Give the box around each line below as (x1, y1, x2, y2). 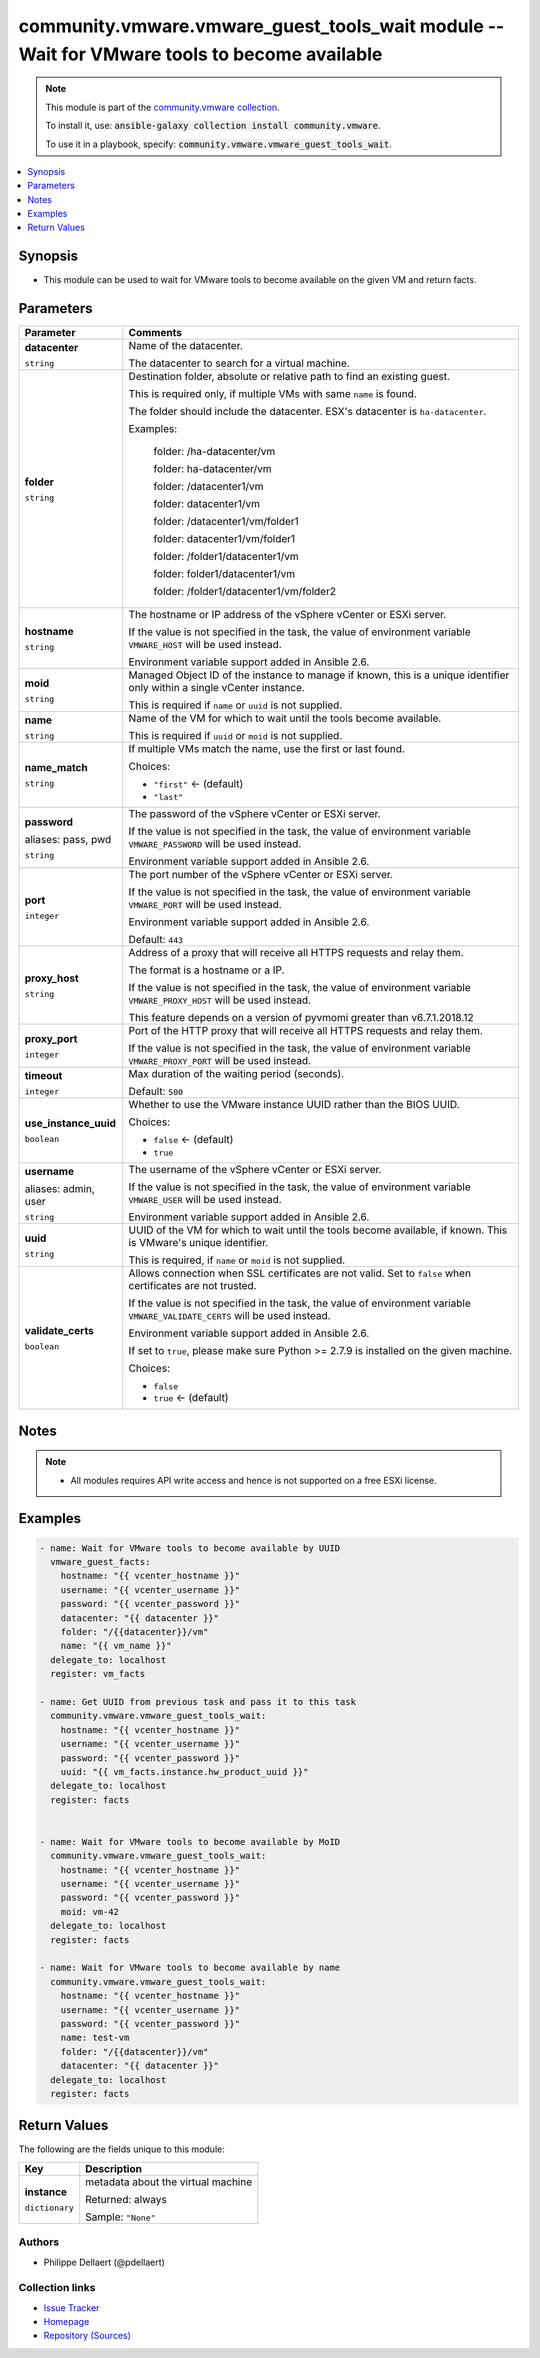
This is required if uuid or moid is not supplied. (128, 729, 343, 743)
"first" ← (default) (153, 777, 244, 791)
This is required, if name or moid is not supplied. (128, 1253, 346, 1267)
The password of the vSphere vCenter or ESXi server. (128, 807, 381, 821)
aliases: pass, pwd (24, 832, 112, 846)
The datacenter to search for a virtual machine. (128, 356, 350, 370)
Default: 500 (128, 1085, 184, 1099)
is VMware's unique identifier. (128, 1236, 269, 1250)
